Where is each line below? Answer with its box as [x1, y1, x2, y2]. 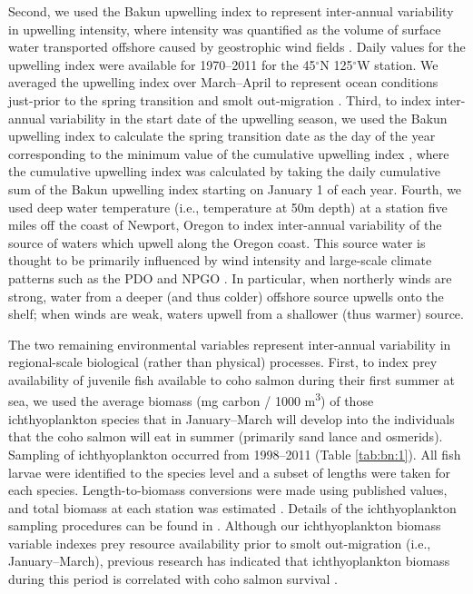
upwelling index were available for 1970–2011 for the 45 [8, 54, 316, 74]
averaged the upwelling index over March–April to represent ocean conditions [8, 73, 439, 92]
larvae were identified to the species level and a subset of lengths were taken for [8, 462, 450, 481]
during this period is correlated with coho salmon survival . [8, 569, 338, 589]
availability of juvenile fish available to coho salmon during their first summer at [8, 370, 456, 389]
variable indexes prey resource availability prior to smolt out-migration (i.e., [8, 533, 431, 552]
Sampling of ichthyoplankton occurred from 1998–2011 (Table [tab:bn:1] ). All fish [8, 444, 461, 463]
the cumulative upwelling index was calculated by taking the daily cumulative [8, 162, 441, 181]
